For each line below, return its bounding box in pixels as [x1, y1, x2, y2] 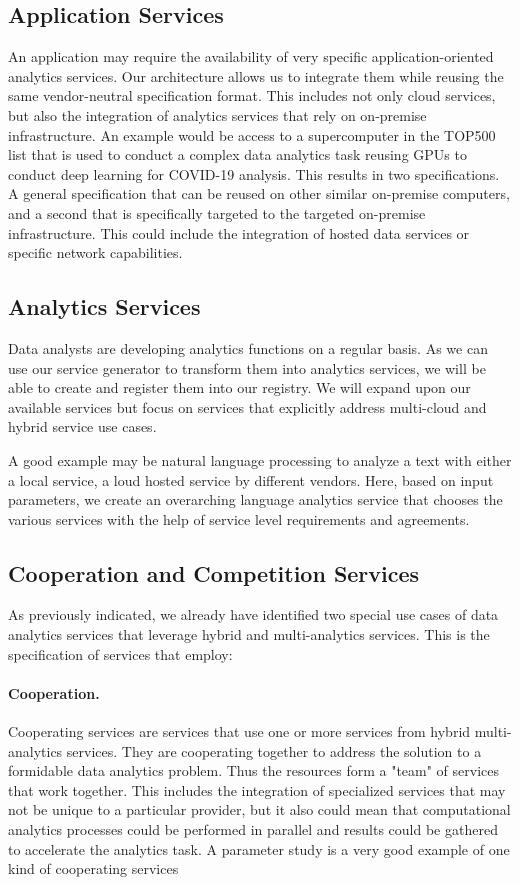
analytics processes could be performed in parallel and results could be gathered [8, 819, 498, 840]
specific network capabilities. [8, 242, 183, 263]
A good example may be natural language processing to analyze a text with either [8, 449, 512, 470]
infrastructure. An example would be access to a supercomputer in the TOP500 [8, 124, 496, 145]
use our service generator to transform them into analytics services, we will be [8, 357, 486, 378]
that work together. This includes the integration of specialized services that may [8, 779, 506, 800]
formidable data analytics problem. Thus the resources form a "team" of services [8, 760, 500, 781]
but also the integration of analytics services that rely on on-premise [8, 104, 427, 125]
